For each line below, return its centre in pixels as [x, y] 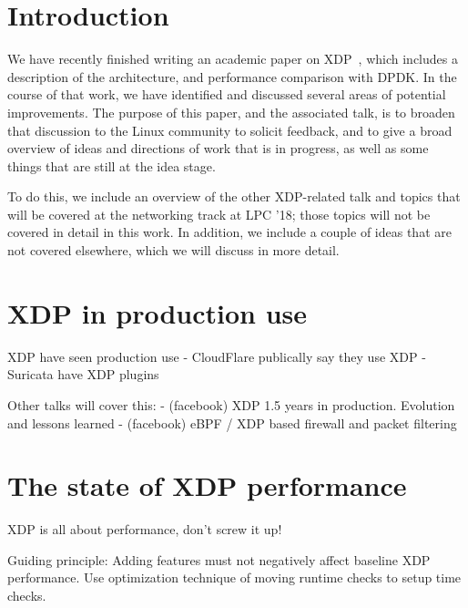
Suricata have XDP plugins [83, 374]
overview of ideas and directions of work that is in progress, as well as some [218, 148]
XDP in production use [158, 312]
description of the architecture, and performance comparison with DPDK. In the [232, 76]
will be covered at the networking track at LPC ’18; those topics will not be [219, 214]
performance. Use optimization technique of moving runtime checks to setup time [234, 577]
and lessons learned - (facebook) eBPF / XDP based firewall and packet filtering [232, 423]
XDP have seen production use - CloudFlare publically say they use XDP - [217, 356]
